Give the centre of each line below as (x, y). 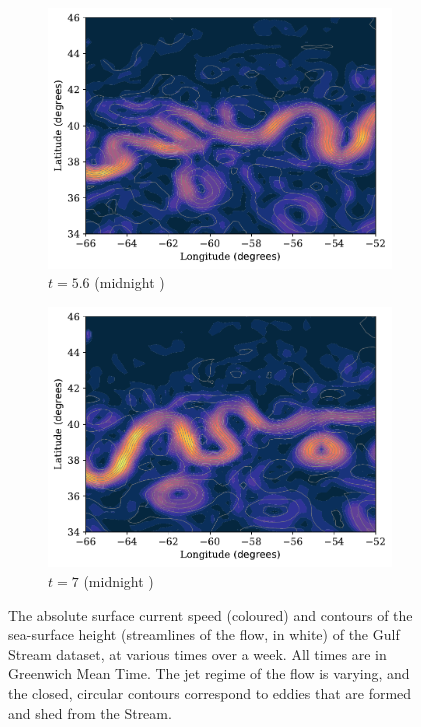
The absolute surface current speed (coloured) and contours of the (210, 614)
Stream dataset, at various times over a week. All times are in (197, 653)
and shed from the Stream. (90, 712)
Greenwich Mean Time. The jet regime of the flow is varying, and (209, 673)
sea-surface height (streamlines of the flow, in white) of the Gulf (204, 634)
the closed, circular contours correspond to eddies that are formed (210, 693)
